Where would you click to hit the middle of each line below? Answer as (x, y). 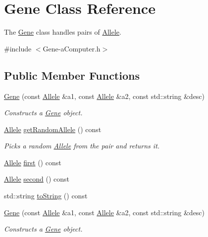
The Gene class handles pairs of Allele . (63, 32)
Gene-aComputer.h (72, 48)
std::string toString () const (46, 196)
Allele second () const (37, 179)
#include (18, 48)
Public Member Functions (72, 75)
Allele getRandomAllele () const (53, 129)
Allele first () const (33, 162)
